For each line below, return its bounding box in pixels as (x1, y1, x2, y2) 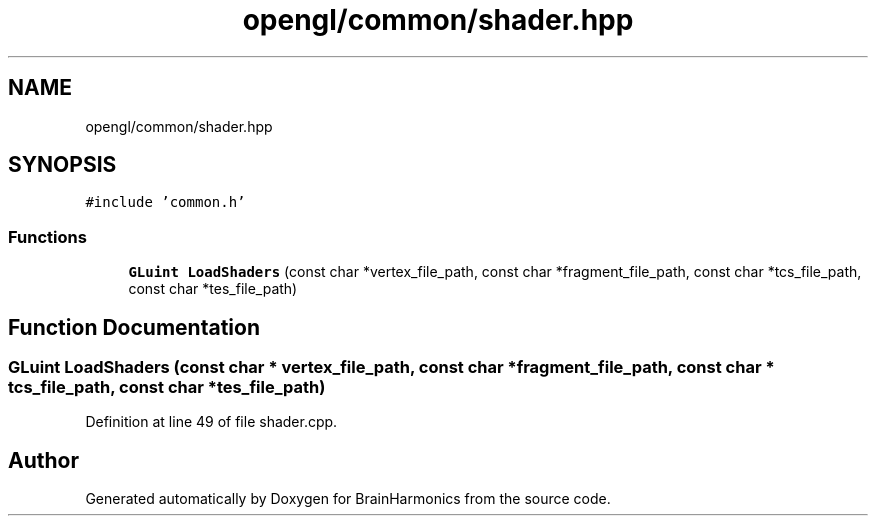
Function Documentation (8, 314, 260, 340)
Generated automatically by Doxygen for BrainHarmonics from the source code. (85, 490, 611, 508)
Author (8, 447, 79, 473)
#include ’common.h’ (85, 194, 246, 211)
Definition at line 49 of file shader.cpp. (85, 413, 338, 431)
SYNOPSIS (8, 152, 117, 178)
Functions (8, 226, 87, 247)
